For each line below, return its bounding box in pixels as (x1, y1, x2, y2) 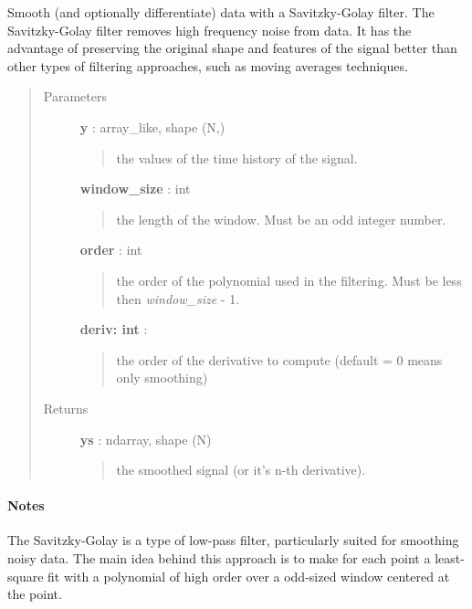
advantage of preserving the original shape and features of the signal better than (7, 38, 457, 58)
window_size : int (79, 179, 191, 198)
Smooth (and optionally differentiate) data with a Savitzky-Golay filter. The (7, 3, 435, 21)
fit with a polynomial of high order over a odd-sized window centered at (47, 566, 450, 585)
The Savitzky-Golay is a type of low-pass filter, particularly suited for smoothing (7, 530, 459, 550)
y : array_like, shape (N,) (79, 117, 226, 136)
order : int (79, 240, 142, 259)
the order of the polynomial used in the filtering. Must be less (116, 270, 462, 289)
